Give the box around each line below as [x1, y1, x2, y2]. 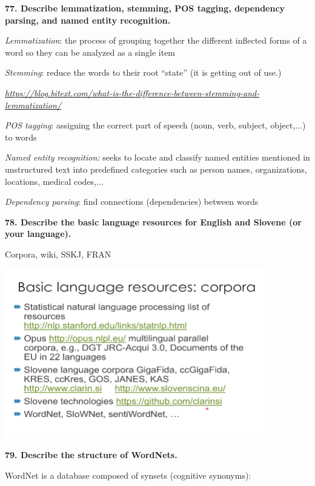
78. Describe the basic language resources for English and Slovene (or [5, 215, 302, 228]
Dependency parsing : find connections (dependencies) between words [5, 195, 259, 208]
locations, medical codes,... [5, 175, 104, 187]
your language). [5, 227, 71, 240]
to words [5, 130, 37, 143]
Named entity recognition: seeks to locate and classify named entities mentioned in [5, 151, 310, 164]
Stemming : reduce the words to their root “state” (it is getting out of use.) [5, 66, 282, 79]
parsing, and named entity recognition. [5, 13, 171, 26]
